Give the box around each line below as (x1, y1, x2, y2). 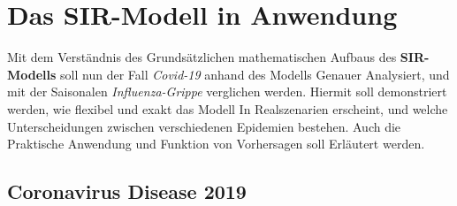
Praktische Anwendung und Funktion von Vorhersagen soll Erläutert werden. (7, 134, 425, 153)
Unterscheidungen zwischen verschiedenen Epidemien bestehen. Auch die (7, 117, 401, 135)
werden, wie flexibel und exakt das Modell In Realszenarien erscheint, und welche (7, 99, 448, 118)
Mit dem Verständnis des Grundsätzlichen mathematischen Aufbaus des (7, 48, 397, 66)
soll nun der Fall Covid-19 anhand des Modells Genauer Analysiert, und (60, 65, 450, 83)
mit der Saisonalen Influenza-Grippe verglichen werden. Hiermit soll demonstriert (7, 82, 447, 101)
